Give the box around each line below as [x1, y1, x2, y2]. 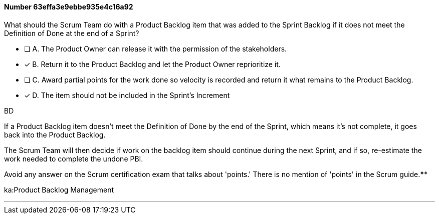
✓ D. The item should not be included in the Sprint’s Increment [24, 90, 230, 99]
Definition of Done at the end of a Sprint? [4, 28, 139, 37]
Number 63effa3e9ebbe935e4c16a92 [4, 2, 133, 11]
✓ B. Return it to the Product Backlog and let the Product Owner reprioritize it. [24, 59, 281, 68]
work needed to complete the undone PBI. [4, 154, 143, 163]
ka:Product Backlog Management [4, 185, 114, 194]
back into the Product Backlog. [4, 130, 106, 139]
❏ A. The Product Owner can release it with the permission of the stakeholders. [24, 44, 287, 53]
